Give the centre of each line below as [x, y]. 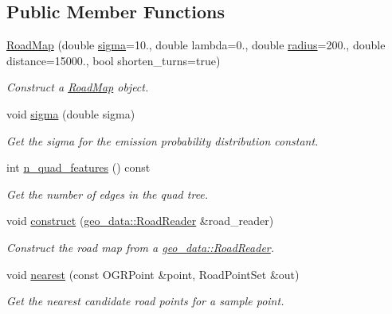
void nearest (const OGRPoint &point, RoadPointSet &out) [153, 274]
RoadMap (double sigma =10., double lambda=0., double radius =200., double [196, 45]
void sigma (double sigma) [71, 113]
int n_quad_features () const [78, 167]
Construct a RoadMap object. [78, 87]
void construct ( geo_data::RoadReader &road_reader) [140, 221]
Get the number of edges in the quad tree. [108, 194]
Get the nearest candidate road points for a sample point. [145, 301]
